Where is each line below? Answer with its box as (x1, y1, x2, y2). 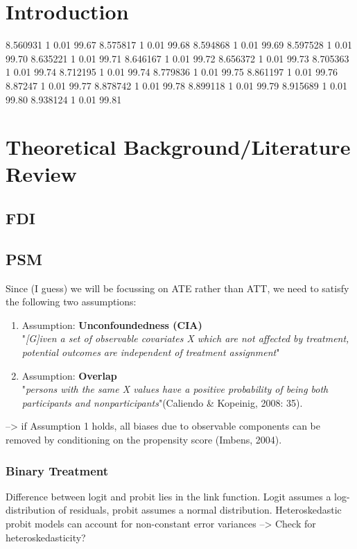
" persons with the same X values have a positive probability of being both (21, 382, 329, 396)
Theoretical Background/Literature (6, 133, 351, 161)
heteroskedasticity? (6, 530, 86, 544)
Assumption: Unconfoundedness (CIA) (21, 317, 202, 332)
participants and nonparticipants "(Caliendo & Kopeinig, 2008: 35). (21, 395, 303, 409)
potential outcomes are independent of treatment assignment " (21, 345, 280, 360)
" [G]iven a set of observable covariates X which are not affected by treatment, (21, 331, 349, 346)
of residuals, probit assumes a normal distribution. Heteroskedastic (58, 502, 342, 517)
